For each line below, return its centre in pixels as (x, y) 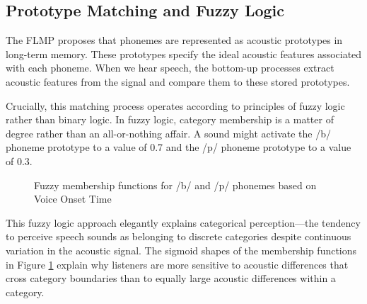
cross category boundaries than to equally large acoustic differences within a (171, 278)
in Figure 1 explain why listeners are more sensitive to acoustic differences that (177, 264)
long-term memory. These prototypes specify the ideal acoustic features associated (184, 54)
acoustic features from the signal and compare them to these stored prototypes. (178, 81)
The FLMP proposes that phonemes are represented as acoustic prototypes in (174, 40)
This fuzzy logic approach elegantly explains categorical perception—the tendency (183, 222)
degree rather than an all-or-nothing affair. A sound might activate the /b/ (168, 133)
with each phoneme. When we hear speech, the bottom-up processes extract (170, 68)
